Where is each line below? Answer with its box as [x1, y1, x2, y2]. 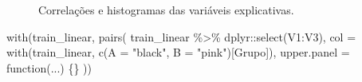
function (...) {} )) [6, 59, 92, 76]
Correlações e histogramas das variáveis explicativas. [38, 2, 294, 18]
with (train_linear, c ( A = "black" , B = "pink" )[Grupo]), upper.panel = [6, 44, 350, 61]
